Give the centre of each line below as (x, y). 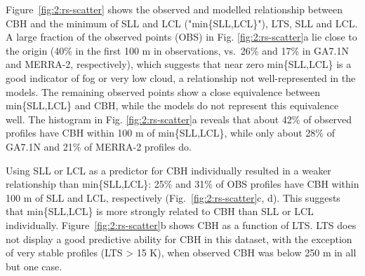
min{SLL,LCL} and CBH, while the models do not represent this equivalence (172, 105)
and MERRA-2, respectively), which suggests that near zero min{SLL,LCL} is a (179, 64)
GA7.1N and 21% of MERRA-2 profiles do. (99, 146)
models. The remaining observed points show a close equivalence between (163, 91)
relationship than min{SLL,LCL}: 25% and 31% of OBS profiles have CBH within (182, 184)
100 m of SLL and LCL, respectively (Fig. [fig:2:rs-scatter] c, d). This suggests (173, 197)
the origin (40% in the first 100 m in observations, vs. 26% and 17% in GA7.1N (177, 50)
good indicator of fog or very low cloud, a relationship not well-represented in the (181, 77)
